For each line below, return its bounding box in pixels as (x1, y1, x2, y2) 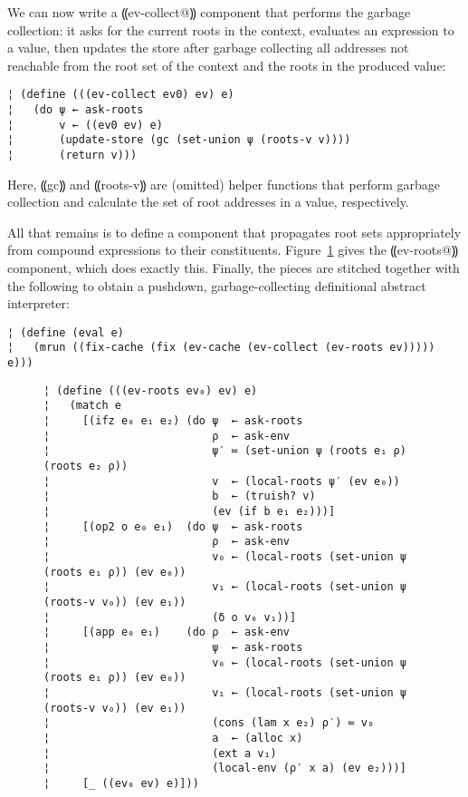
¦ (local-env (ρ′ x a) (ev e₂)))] (43, 762, 406, 775)
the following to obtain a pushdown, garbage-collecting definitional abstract (7, 276, 426, 295)
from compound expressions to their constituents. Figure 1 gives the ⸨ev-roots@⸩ (7, 240, 458, 259)
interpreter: (7, 294, 70, 313)
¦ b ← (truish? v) (43, 490, 316, 503)
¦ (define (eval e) (7, 326, 124, 339)
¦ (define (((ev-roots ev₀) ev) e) (43, 384, 258, 397)
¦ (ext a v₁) (43, 746, 277, 760)
